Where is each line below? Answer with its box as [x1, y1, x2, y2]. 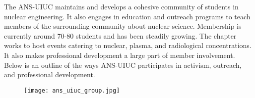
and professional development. [4, 69, 95, 80]
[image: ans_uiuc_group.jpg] [24, 87, 120, 94]
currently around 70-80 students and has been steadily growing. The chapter [4, 30, 237, 41]
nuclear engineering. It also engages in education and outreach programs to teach [4, 11, 251, 21]
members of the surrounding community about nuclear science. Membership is [4, 21, 242, 31]
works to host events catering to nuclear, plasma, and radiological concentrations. [4, 40, 252, 50]
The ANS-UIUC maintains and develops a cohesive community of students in [4, 1, 239, 11]
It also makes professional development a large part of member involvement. [4, 49, 235, 60]
